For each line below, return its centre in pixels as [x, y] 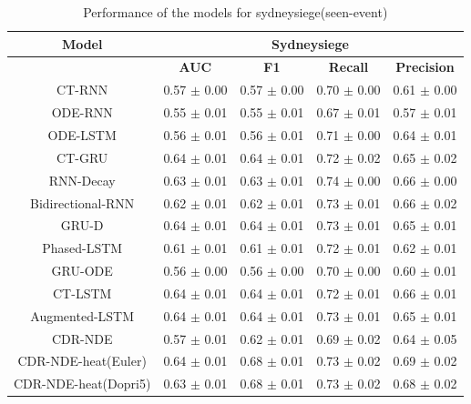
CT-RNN [82, 90]
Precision [425, 67]
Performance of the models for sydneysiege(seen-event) [235, 12]
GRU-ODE [82, 271]
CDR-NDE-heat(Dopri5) [82, 384]
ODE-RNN [82, 112]
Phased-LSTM [82, 248]
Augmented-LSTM [82, 315]
